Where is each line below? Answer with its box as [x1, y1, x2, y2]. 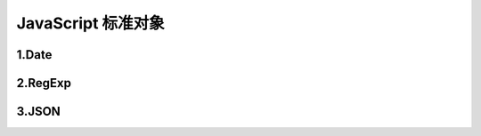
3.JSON [16, 104, 61, 119]
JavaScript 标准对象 [16, 13, 165, 33]
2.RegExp [16, 76, 71, 91]
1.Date [16, 47, 53, 62]
